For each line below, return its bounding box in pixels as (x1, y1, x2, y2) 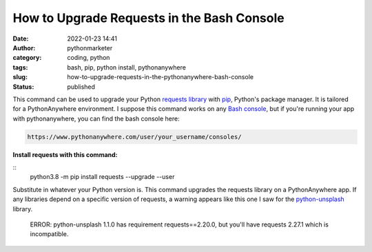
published (67, 83, 96, 91)
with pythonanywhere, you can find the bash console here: (12, 114, 180, 123)
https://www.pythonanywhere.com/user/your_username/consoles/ (27, 133, 242, 140)
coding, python (67, 54, 110, 62)
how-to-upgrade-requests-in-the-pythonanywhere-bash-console (67, 73, 254, 81)
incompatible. (30, 230, 69, 238)
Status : (12, 83, 34, 91)
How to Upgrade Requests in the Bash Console (12, 10, 285, 25)
